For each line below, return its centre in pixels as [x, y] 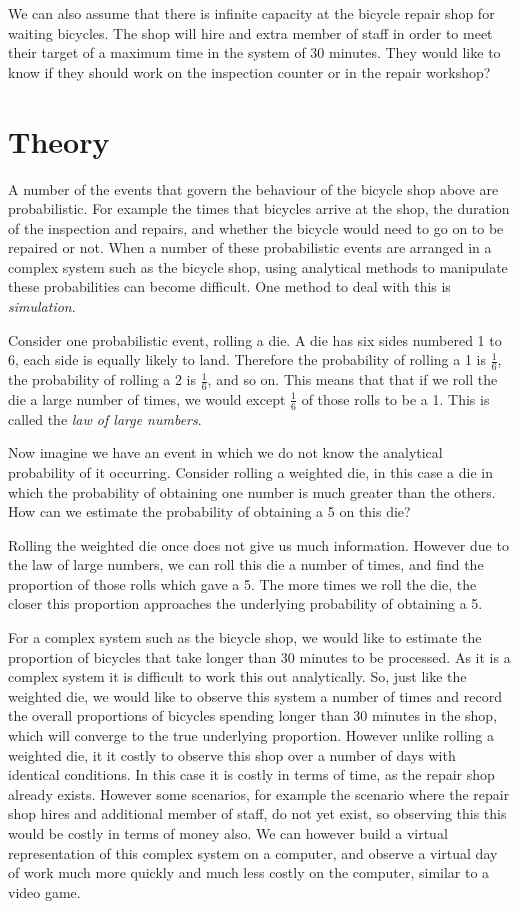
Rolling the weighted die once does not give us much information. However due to [258, 544]
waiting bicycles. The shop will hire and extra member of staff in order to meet [250, 32]
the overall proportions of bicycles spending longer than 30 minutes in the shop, [253, 715]
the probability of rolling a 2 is [102, 379]
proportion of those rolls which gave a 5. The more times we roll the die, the [242, 583]
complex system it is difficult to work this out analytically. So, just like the [237, 676]
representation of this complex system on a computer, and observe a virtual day [253, 852]
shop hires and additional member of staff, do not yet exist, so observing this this [257, 813]
